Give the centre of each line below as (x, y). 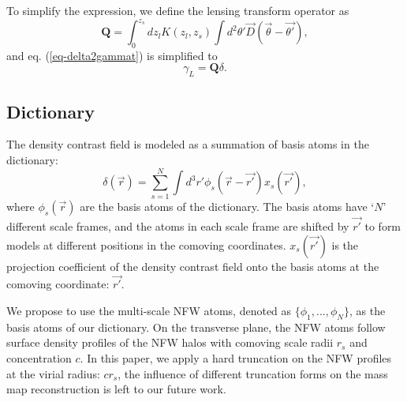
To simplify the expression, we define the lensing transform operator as (178, 10)
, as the (368, 311)
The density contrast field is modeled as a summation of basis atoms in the (188, 144)
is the (345, 244)
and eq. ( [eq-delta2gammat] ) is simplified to (112, 55)
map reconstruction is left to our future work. (116, 389)
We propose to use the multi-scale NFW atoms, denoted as (149, 311)
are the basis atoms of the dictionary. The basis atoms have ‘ (227, 206)
